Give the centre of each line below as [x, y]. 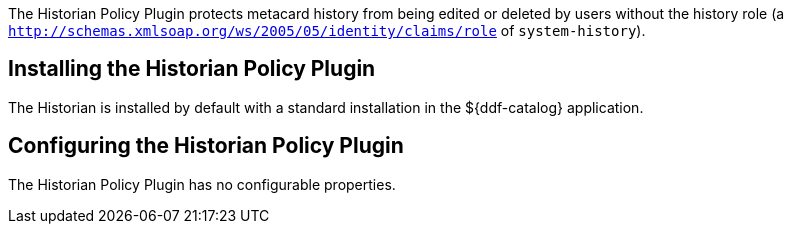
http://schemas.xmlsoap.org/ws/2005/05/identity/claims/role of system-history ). [327, 30]
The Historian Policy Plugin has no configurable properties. [202, 184]
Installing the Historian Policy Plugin [192, 69]
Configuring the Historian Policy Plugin [206, 146]
